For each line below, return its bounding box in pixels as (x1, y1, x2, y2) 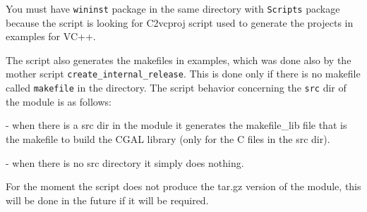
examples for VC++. (6, 29, 96, 44)
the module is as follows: (6, 94, 112, 108)
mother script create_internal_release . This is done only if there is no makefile (6, 66, 361, 81)
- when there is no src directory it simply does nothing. (6, 155, 244, 170)
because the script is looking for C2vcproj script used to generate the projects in (6, 15, 354, 30)
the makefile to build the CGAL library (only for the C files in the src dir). (6, 131, 330, 146)
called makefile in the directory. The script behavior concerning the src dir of (6, 80, 347, 95)
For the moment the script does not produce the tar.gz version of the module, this (6, 179, 361, 194)
